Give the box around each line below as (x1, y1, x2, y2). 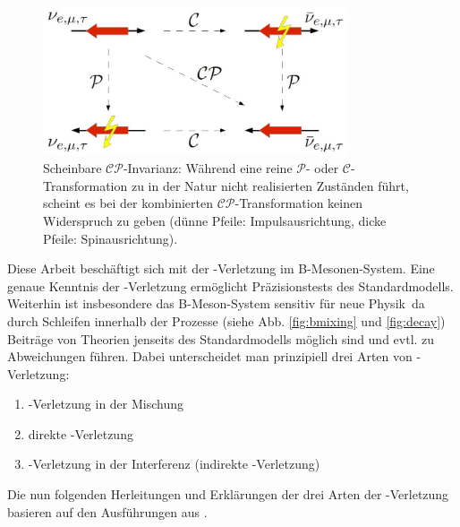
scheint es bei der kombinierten (43, 194, 213, 212)
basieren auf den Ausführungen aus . (7, 502, 208, 521)
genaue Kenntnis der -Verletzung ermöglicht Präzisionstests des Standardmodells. (7, 276, 454, 295)
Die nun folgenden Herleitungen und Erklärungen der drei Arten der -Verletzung (7, 485, 449, 504)
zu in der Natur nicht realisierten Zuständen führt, (131, 176, 409, 194)
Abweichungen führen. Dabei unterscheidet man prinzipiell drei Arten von (7, 347, 413, 366)
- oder (305, 159, 339, 177)
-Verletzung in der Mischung (28, 394, 184, 413)
